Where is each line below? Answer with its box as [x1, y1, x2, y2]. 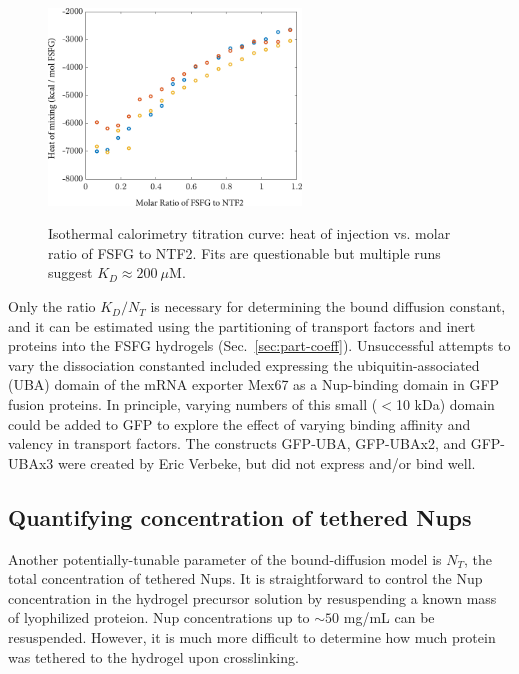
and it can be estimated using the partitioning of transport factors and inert [8, 315, 476, 336]
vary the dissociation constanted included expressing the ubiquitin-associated [8, 354, 480, 375]
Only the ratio [8, 296, 96, 317]
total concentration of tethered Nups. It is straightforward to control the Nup [8, 568, 483, 589]
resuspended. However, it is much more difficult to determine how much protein [8, 626, 496, 647]
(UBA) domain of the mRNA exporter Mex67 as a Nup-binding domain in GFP [8, 374, 500, 395]
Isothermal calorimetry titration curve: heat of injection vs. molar [48, 223, 451, 244]
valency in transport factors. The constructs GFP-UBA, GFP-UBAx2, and [8, 433, 467, 454]
